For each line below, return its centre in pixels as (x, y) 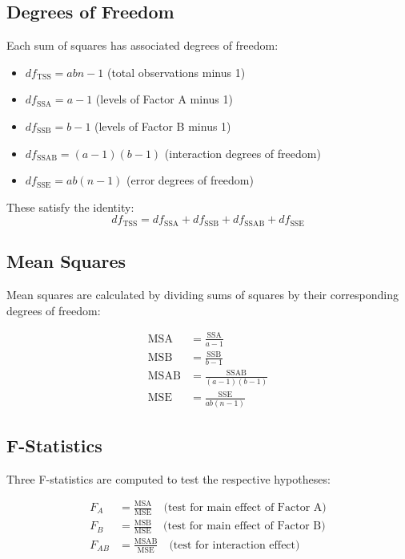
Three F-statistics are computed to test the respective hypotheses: (168, 478)
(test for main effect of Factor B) (245, 527)
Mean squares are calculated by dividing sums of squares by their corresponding (203, 295)
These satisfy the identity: (70, 207)
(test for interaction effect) (235, 545)
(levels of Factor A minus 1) (164, 99)
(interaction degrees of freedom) (243, 153)
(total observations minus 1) (176, 72)
